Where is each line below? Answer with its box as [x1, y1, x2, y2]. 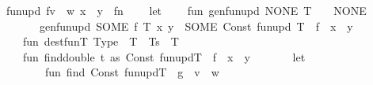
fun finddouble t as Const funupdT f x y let [22, 48, 306, 65]
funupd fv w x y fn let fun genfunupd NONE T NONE [6, 2, 367, 18]
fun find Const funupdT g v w [44, 64, 219, 80]
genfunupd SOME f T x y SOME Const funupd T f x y [39, 17, 353, 34]
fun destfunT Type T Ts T [22, 33, 179, 50]
